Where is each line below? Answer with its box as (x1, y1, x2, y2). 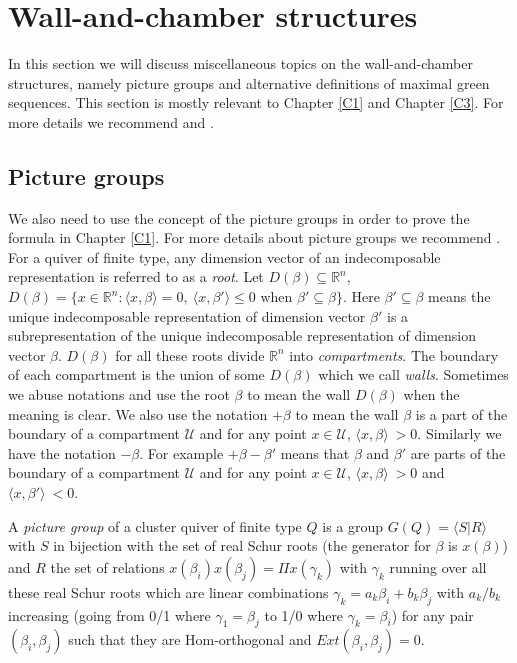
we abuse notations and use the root (8, 384, 230, 405)
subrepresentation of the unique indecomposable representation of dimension (8, 325, 477, 346)
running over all (389, 556, 487, 577)
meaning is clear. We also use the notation (8, 403, 268, 424)
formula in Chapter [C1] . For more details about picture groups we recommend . (8, 227, 501, 248)
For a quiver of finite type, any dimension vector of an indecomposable (8, 246, 441, 267)
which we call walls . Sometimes (318, 364, 509, 385)
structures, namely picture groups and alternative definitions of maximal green (8, 72, 490, 93)
